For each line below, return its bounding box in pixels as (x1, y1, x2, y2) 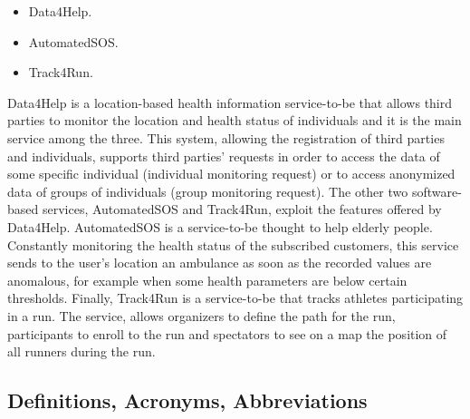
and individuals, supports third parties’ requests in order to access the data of (7, 146, 440, 165)
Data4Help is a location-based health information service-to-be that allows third (7, 93, 453, 112)
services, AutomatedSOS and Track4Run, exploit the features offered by (42, 200, 442, 219)
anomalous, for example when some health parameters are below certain (7, 270, 408, 289)
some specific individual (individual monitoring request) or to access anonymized (7, 164, 456, 183)
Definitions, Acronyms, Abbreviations (7, 386, 368, 414)
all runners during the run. (7, 342, 156, 361)
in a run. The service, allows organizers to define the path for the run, (7, 306, 396, 325)
